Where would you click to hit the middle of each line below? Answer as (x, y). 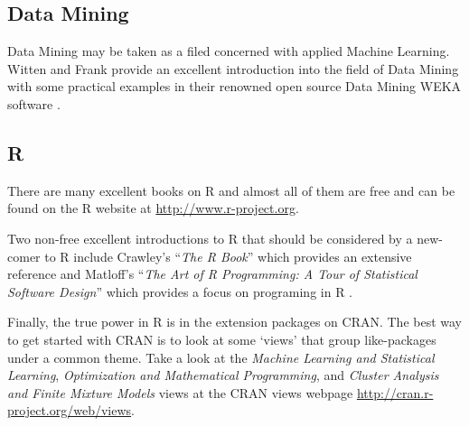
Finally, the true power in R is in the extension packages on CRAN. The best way (234, 322)
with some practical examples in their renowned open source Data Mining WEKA (234, 86)
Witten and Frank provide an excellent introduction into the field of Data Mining (233, 68)
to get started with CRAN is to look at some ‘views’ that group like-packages (222, 339)
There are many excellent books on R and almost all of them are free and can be (231, 190)
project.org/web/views (70, 410)
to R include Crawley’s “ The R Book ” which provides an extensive (228, 256)
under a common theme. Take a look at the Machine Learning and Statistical (221, 357)
